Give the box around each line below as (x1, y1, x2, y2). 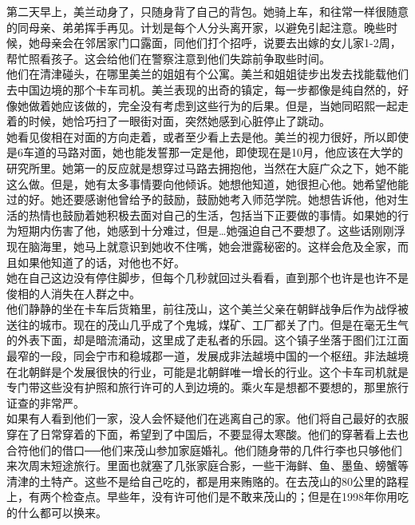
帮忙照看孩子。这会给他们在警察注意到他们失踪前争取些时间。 (6, 50, 330, 66)
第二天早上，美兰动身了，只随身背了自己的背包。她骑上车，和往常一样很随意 (6, 3, 409, 19)
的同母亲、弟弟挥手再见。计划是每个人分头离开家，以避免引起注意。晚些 (6, 18, 386, 35)
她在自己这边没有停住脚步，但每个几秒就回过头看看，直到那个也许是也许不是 (6, 269, 409, 286)
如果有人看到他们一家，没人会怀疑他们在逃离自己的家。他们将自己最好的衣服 (6, 410, 409, 427)
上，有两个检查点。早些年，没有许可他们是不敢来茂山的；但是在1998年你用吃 (6, 488, 409, 505)
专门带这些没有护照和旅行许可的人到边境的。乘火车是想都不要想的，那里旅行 (6, 379, 409, 396)
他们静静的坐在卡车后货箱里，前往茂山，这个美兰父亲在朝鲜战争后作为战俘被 (6, 300, 409, 317)
